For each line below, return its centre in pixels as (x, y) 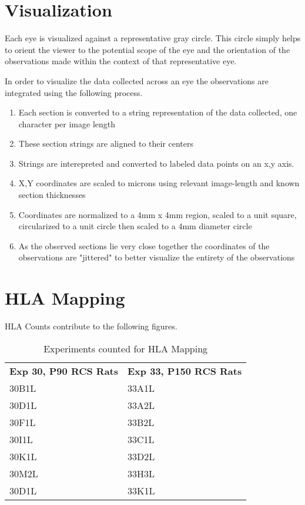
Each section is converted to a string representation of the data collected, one (158, 112)
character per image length (67, 123)
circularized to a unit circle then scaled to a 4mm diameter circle (135, 226)
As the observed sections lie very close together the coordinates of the (144, 245)
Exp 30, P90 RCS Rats (64, 371)
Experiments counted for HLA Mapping (126, 348)
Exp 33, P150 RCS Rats (185, 371)
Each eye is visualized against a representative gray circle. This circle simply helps (153, 38)
